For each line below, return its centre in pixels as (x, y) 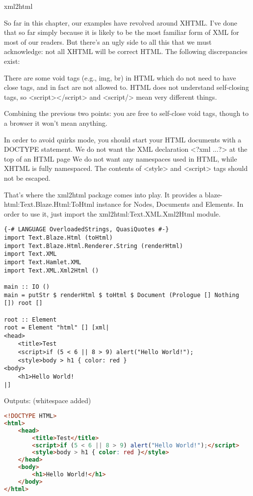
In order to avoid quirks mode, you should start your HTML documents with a (123, 139)
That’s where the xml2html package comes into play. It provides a (103, 194)
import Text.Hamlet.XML (43, 262)
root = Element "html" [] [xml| (57, 328)
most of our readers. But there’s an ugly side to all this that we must (108, 41)
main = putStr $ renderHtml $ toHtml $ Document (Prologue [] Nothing (122, 295)
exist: (12, 61)
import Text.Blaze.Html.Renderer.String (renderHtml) (94, 246)
